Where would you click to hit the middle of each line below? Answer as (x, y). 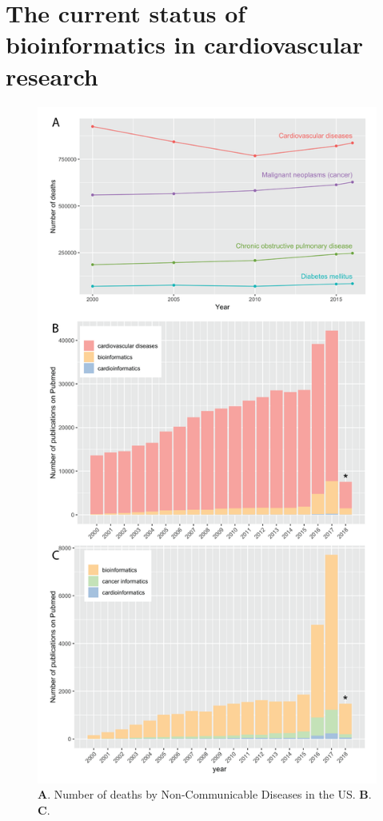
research (52, 76)
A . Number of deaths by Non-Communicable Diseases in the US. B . (205, 794)
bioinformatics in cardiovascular (185, 44)
